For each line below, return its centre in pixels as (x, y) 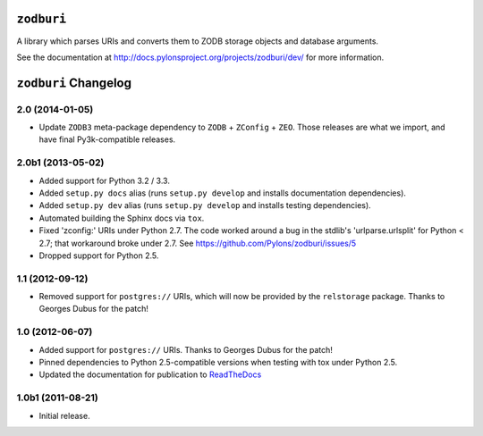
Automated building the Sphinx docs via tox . (122, 218)
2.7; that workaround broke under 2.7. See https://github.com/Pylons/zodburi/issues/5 (198, 243)
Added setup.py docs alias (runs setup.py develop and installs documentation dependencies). (223, 193)
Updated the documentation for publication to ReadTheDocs (150, 374)
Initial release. (64, 415)
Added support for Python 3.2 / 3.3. (104, 180)
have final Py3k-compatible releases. (107, 139)
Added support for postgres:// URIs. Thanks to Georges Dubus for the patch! (186, 349)
